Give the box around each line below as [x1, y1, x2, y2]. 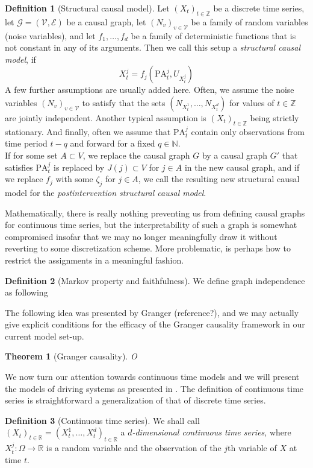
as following [5, 286, 48, 299]
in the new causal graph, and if [184, 160, 300, 173]
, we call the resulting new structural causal [138, 172, 300, 185]
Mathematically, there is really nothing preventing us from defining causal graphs [5, 206, 305, 219]
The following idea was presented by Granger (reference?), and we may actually [5, 306, 299, 318]
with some [55, 172, 93, 185]
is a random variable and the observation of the [46, 441, 222, 454]
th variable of [228, 441, 277, 454]
